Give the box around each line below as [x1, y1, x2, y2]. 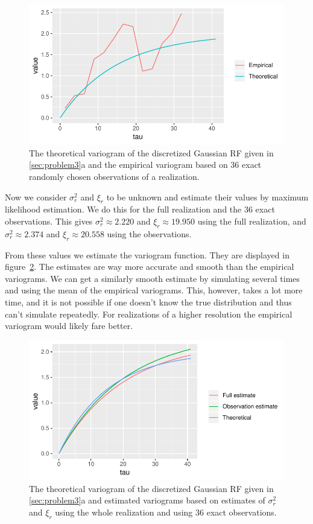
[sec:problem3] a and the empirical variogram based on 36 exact [29, 158, 262, 171]
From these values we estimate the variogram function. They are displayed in [5, 248, 289, 261]
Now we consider [5, 190, 67, 203]
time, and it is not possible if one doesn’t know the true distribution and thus [5, 296, 292, 308]
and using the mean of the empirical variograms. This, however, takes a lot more [5, 284, 303, 296]
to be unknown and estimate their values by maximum [106, 190, 309, 203]
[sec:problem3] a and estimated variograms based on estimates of [29, 494, 265, 506]
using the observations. [107, 227, 192, 240]
